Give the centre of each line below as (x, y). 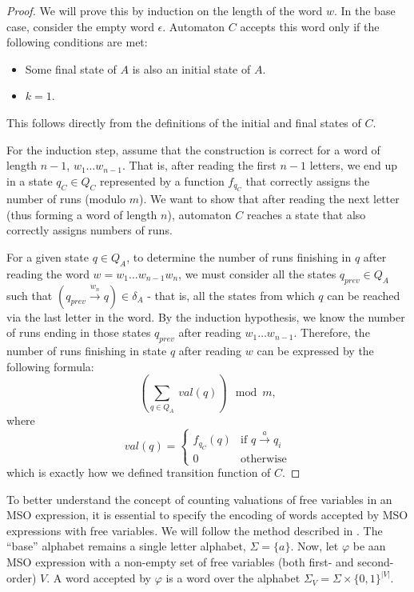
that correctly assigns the (308, 180)
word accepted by (108, 578)
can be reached (364, 295)
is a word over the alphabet (233, 578)
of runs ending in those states (79, 332)
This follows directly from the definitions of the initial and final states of (184, 122)
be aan (369, 546)
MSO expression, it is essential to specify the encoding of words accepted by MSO (207, 515)
